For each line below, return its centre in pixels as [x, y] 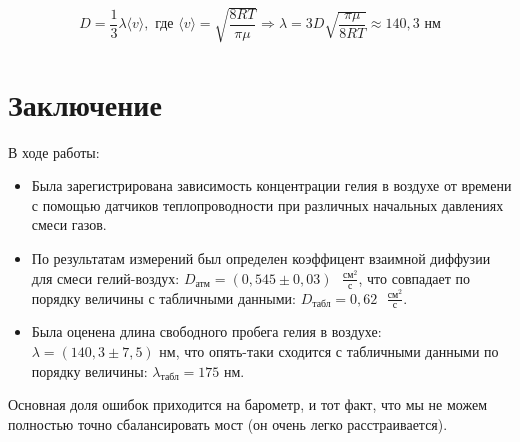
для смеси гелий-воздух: [105, 277]
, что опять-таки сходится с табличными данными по [337, 350]
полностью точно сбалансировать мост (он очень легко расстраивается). [228, 423]
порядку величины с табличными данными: [163, 297]
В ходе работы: [54, 151]
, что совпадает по [414, 277]
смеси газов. [69, 224]
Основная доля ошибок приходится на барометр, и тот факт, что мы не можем [248, 404]
